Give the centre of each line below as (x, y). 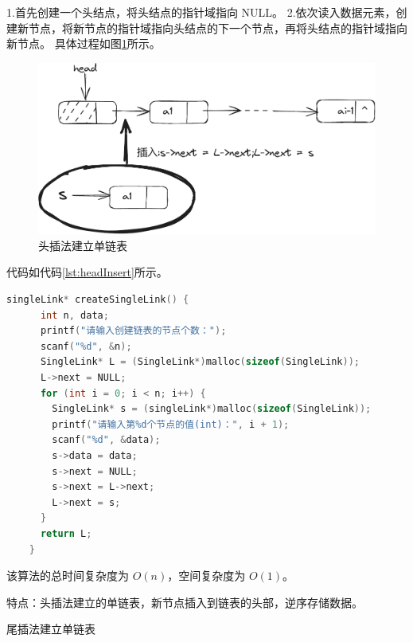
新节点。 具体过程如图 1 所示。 (84, 43)
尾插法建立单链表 (51, 629)
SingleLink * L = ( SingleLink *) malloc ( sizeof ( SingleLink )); (200, 362)
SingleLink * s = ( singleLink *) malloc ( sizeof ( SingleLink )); (212, 409)
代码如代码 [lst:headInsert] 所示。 (87, 272)
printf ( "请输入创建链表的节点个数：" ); (133, 331)
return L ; (66, 533)
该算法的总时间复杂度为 (68, 575)
